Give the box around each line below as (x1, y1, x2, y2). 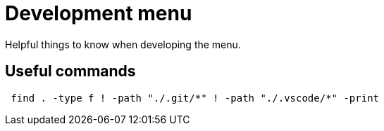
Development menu (5, 1, 192, 25)
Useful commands (5, 62, 136, 81)
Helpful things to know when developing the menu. (5, 38, 241, 50)
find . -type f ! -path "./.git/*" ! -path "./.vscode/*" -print (11, 92, 380, 104)
